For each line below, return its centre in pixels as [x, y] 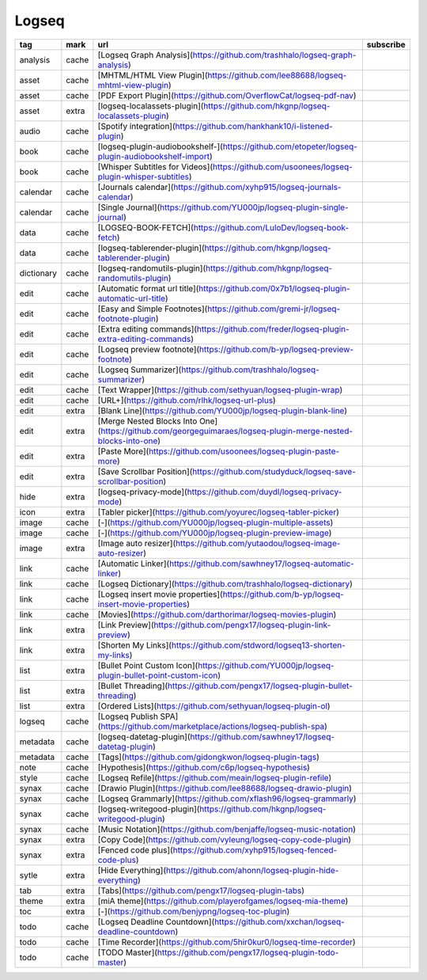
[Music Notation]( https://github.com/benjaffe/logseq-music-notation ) [227, 829]
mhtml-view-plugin [133, 85]
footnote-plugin [127, 318]
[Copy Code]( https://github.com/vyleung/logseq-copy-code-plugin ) [225, 839]
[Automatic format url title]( [148, 288]
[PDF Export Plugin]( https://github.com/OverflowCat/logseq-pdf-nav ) [227, 95]
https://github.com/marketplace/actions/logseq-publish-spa [212, 726]
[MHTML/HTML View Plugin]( [153, 75]
